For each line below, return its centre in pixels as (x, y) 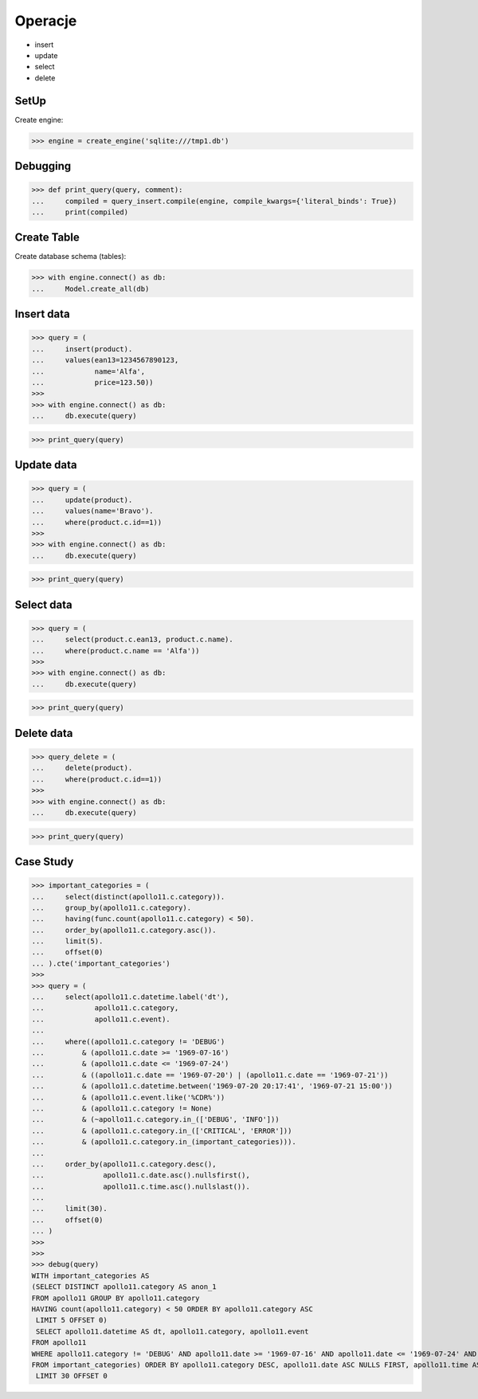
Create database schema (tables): (71, 257)
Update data (46, 465)
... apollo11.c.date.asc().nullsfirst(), (141, 1176)
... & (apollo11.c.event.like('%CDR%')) (128, 1097)
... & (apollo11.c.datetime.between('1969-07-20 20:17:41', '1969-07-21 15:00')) (212, 1086)
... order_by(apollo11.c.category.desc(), (124, 1164)
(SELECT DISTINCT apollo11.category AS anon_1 (124, 1287)
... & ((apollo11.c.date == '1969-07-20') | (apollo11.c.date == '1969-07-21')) (210, 1075)
